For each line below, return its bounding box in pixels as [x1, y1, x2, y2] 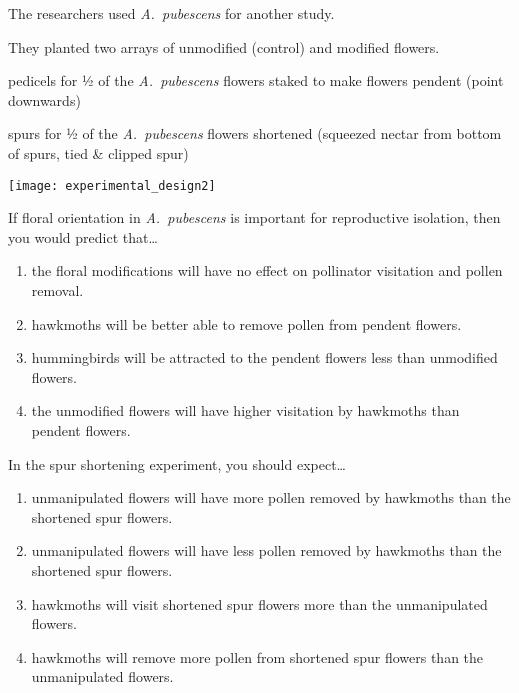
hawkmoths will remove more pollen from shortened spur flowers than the [31, 646, 484, 667]
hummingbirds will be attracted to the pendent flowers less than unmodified [31, 347, 498, 368]
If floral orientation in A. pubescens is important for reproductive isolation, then [8, 207, 501, 228]
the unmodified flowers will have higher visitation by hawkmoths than [31, 400, 460, 421]
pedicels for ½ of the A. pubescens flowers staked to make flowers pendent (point [8, 70, 504, 91]
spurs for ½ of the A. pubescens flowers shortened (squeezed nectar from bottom [8, 123, 502, 144]
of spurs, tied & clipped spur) [8, 142, 189, 163]
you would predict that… [8, 226, 158, 247]
